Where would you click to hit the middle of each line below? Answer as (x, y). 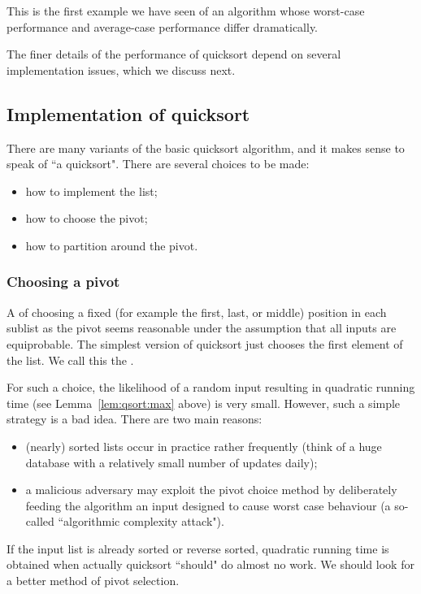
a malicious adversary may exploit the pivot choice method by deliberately (211, 490)
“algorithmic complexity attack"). (141, 521)
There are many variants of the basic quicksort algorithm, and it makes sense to (206, 147)
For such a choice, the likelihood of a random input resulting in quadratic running (211, 387)
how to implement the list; (91, 191)
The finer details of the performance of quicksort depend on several (174, 54)
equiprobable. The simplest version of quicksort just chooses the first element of (205, 343)
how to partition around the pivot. (112, 245)
